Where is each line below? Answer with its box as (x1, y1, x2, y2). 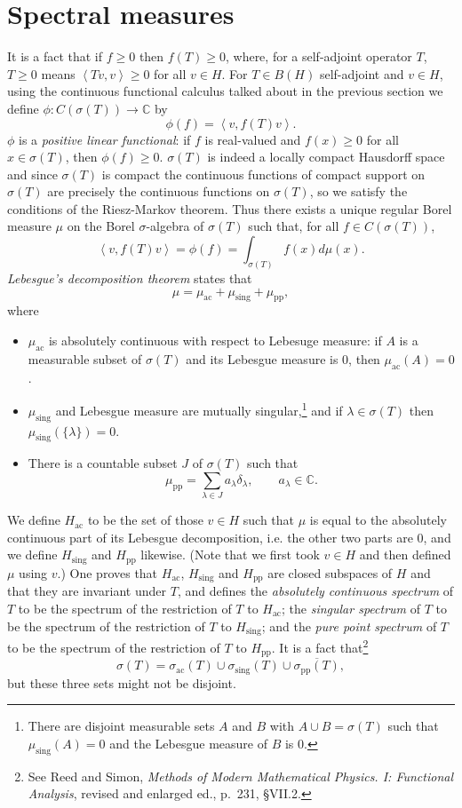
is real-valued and (204, 130, 301, 148)
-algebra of (146, 217, 204, 235)
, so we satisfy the (309, 182, 408, 201)
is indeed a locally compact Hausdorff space (207, 147, 445, 166)
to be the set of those (87, 511, 203, 529)
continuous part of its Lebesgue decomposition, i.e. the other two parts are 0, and (7, 527, 451, 546)
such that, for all (248, 217, 339, 235)
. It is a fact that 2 (271, 636, 369, 656)
